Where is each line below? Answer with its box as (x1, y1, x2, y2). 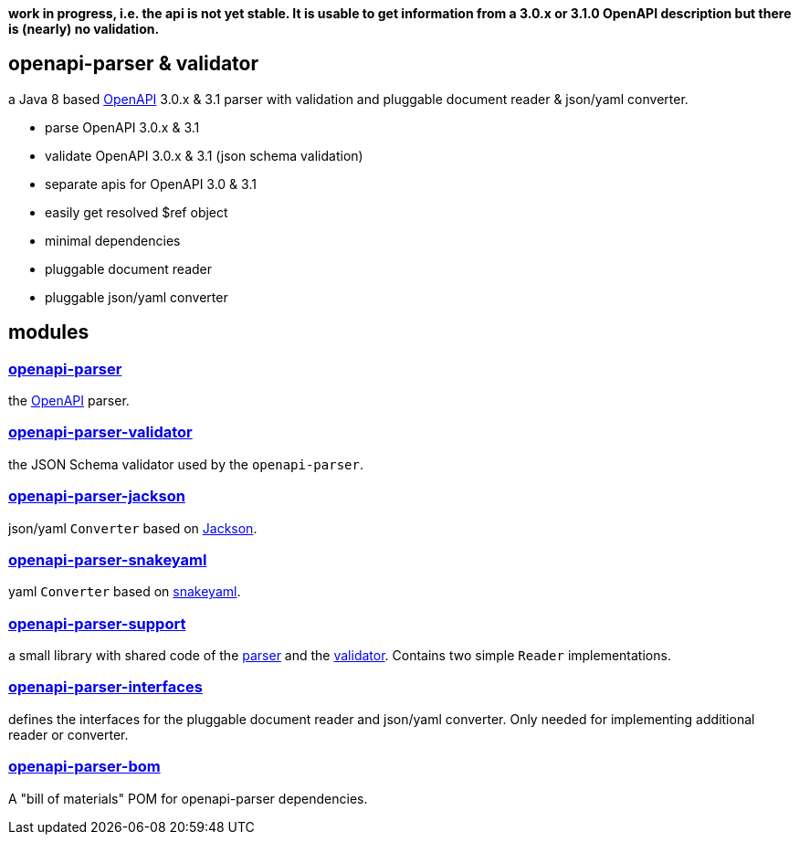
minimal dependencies (45, 232, 181, 248)
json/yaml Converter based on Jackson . (8, 520, 258, 536)
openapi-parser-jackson (8, 487, 185, 506)
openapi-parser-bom (8, 757, 161, 776)
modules (8, 321, 89, 344)
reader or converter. (8, 726, 129, 742)
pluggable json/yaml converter (45, 289, 228, 305)
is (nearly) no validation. (8, 21, 160, 37)
